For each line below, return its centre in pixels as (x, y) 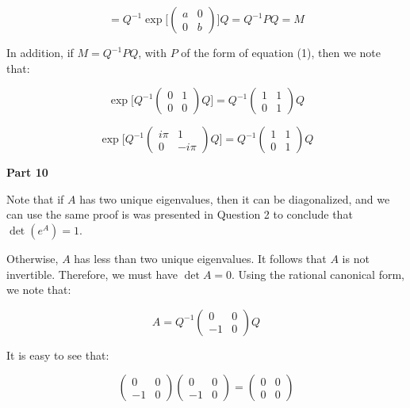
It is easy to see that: (58, 355)
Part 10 (27, 172)
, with (152, 52)
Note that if (35, 198)
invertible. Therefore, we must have (92, 274)
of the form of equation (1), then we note (281, 52)
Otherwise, (33, 258)
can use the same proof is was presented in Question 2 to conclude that (180, 214)
